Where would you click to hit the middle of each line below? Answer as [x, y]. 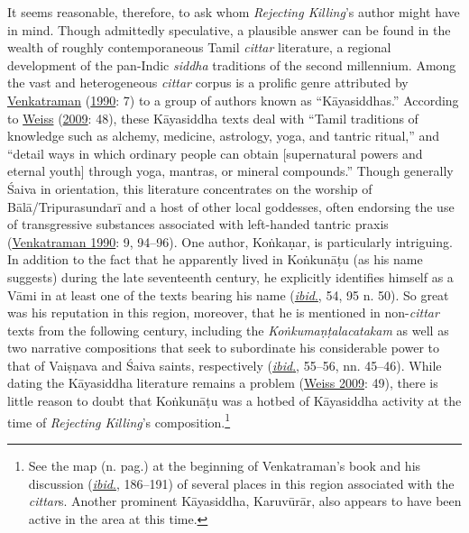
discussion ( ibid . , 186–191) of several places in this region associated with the [241, 483]
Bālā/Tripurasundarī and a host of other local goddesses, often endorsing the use [231, 206]
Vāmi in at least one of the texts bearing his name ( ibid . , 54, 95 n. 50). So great [228, 294]
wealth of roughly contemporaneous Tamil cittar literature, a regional [199, 47]
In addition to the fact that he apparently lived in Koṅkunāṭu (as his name [215, 259]
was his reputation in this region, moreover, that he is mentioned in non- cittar [223, 312]
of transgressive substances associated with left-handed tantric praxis [198, 224]
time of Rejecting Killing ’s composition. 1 [119, 420]
